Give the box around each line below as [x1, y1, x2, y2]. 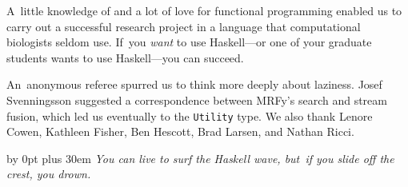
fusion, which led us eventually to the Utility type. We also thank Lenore [6, 107, 373, 124]
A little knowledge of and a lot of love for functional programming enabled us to [6, 2, 402, 18]
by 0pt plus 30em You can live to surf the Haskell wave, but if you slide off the [6, 149, 394, 166]
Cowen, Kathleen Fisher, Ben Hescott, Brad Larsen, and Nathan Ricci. [6, 123, 354, 140]
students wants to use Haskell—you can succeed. [6, 49, 244, 66]
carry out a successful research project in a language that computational [6, 18, 361, 34]
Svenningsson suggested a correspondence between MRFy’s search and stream [6, 91, 387, 108]
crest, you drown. [6, 165, 91, 182]
